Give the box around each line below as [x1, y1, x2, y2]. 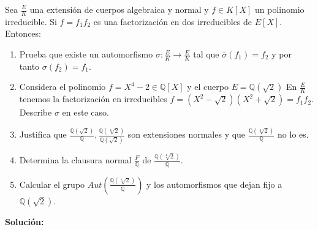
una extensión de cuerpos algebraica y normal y [29, 3, 209, 15]
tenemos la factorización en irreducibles [19, 92, 167, 105]
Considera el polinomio [19, 80, 106, 93]
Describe [19, 106, 52, 119]
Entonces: [5, 27, 41, 40]
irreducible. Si [5, 15, 57, 28]
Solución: [5, 215, 44, 228]
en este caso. [62, 106, 109, 119]
